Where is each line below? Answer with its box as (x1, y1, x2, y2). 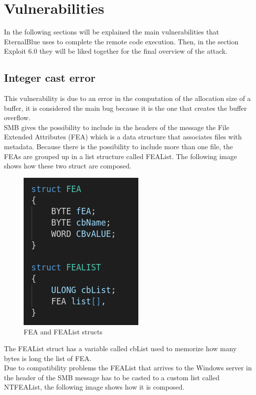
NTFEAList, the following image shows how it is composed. (4, 382, 185, 392)
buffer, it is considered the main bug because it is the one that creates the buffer (4, 102, 247, 113)
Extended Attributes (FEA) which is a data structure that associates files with (4, 132, 242, 142)
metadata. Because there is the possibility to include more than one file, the (4, 141, 233, 152)
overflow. (4, 112, 31, 123)
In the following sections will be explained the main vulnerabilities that (4, 27, 219, 37)
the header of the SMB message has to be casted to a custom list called (4, 372, 220, 382)
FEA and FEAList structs (24, 327, 102, 337)
